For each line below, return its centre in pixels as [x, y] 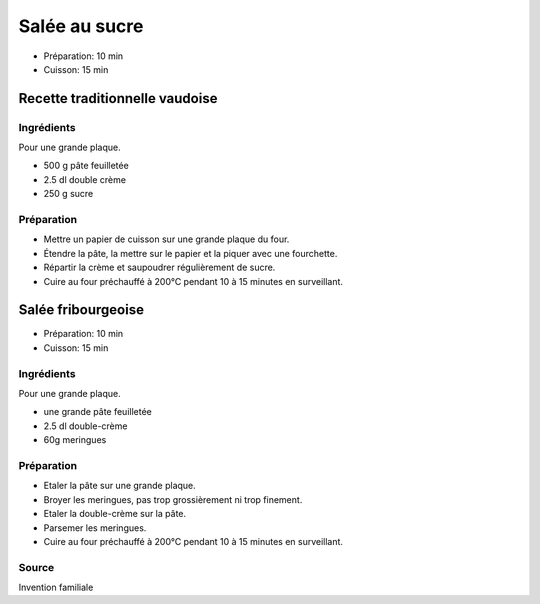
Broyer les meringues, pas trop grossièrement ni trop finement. [173, 499]
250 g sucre [68, 194]
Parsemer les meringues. [95, 527]
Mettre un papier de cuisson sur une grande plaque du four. [166, 239]
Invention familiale [56, 587]
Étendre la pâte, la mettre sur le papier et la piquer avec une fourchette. [190, 253]
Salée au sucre [81, 26]
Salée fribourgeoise [81, 310]
